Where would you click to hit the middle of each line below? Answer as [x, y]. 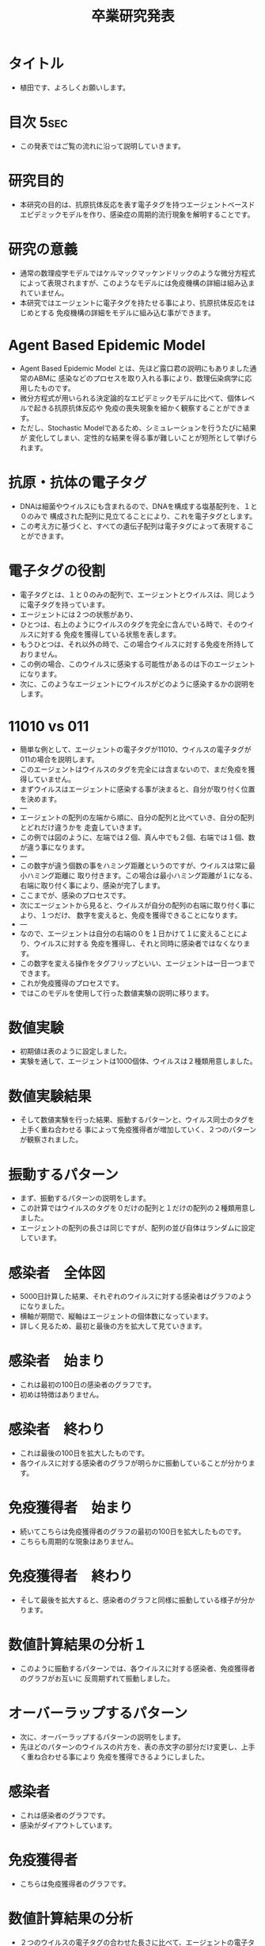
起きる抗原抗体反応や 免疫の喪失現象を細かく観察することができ [138, 408]
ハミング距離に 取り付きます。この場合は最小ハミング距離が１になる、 [142, 875]
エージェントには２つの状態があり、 [78, 614]
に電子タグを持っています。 [64, 604]
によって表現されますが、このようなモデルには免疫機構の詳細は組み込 [134, 283]
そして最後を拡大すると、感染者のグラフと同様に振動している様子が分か [137, 1600]
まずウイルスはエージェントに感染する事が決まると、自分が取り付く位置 [137, 789]
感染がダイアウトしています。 [68, 1825]
